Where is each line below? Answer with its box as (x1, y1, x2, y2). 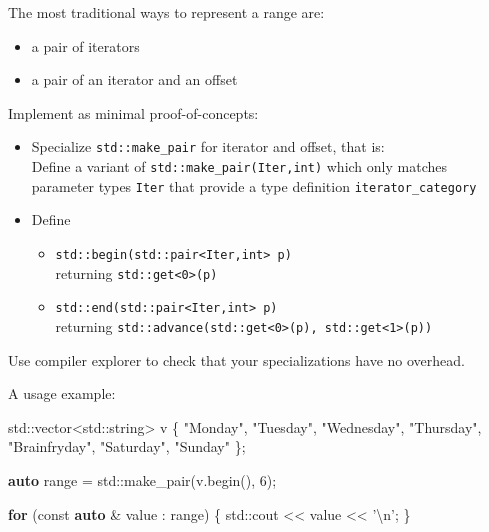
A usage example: (8, 383, 116, 404)
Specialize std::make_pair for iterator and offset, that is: (31, 136, 385, 157)
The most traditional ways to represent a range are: (8, 2, 325, 22)
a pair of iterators (31, 35, 140, 56)
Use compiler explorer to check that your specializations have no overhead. (8, 349, 465, 370)
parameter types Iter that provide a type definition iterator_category (31, 175, 477, 196)
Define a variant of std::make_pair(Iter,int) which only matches (31, 156, 447, 177)
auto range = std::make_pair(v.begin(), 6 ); (8, 469, 277, 490)
